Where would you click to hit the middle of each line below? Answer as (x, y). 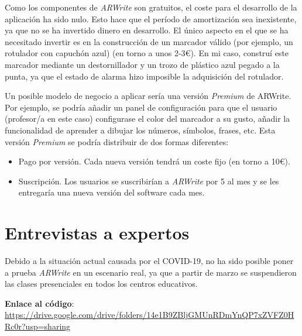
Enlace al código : (40, 303)
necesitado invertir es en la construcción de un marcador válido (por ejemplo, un (149, 41)
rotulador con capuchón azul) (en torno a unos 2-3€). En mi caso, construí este (147, 53)
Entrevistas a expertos (97, 233)
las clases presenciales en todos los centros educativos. (101, 284)
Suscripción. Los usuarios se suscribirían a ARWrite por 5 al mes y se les (149, 181)
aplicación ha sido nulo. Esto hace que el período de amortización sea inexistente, (151, 18)
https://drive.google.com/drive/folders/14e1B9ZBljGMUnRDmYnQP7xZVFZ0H (150, 315)
